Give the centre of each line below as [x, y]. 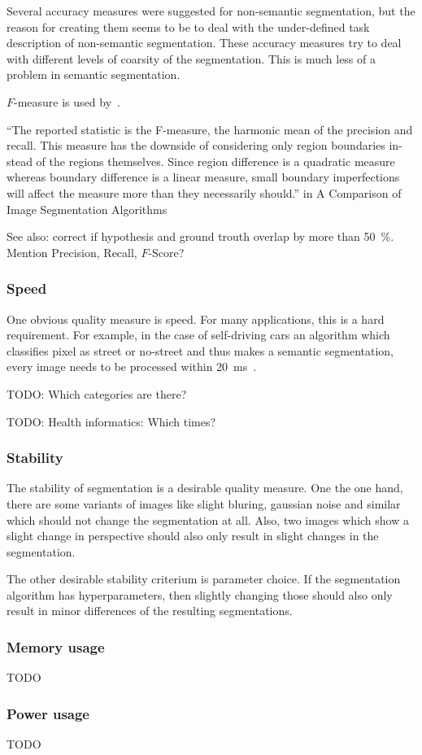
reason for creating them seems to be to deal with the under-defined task [188, 26]
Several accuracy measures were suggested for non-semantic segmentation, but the [211, 11]
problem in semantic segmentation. [94, 74]
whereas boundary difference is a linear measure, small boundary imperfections [203, 177]
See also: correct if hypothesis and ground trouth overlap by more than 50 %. [200, 236]
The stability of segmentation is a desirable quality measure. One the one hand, [205, 488]
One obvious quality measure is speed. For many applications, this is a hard [196, 319]
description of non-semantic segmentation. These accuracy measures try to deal [204, 43]
